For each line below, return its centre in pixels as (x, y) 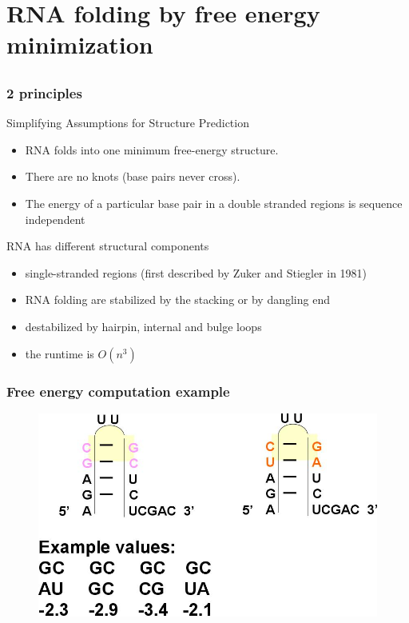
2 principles (44, 92)
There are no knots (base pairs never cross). (133, 176)
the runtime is (60, 353)
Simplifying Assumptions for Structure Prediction (128, 123)
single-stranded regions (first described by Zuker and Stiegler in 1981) (196, 272)
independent (55, 219)
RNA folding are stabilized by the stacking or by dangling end (177, 300)
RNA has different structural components (108, 246)
